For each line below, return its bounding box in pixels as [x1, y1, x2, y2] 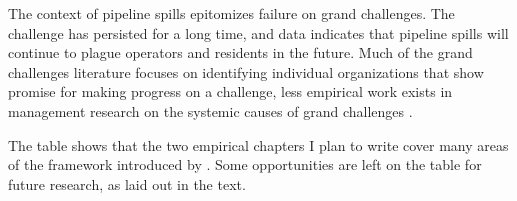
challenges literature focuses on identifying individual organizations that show [8, 61, 484, 82]
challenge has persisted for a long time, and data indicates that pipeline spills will [8, 22, 509, 43]
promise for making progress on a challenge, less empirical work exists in [8, 81, 453, 102]
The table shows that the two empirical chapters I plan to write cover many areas [8, 134, 509, 155]
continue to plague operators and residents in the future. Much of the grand [8, 42, 473, 63]
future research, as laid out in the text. [8, 173, 246, 194]
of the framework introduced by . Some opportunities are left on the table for [8, 154, 482, 175]
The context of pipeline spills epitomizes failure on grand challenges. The [8, 3, 455, 23]
